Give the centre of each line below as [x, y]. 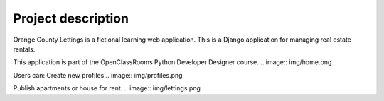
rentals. [24, 49]
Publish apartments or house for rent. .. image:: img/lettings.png [107, 88]
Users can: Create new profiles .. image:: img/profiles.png [98, 75]
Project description [71, 18]
